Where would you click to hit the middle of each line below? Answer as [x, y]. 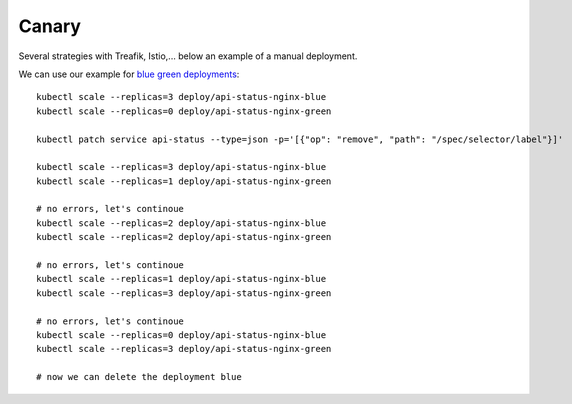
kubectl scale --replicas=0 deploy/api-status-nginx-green [184, 111]
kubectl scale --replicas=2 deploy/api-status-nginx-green [184, 237]
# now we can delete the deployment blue [139, 377]
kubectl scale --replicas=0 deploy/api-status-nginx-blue [181, 334]
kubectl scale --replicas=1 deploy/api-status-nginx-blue [181, 279]
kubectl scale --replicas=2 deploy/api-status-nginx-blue [181, 223]
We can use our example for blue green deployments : [129, 74]
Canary [50, 26]
